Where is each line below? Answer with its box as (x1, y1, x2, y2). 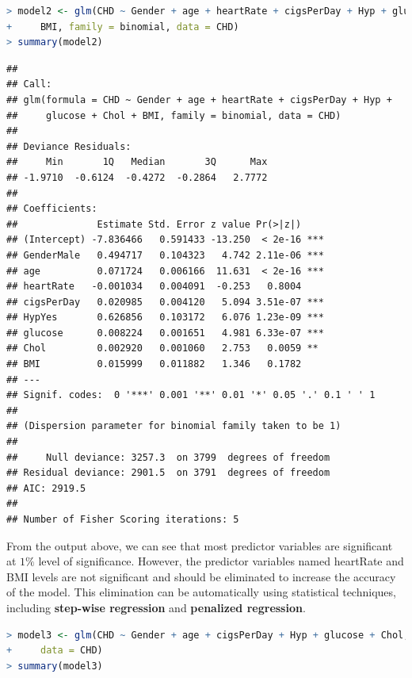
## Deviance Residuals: (6, 140, 132, 152)
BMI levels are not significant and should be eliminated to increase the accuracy (6, 568, 396, 584)
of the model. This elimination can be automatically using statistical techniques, (6, 584, 396, 600)
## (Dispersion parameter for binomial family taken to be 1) (6, 420, 341, 432)
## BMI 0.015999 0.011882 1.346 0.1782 (6, 358, 302, 370)
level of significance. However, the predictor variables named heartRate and (38, 553, 404, 569)
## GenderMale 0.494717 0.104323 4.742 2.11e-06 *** (6, 249, 324, 261)
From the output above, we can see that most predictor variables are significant (6, 537, 393, 554)
